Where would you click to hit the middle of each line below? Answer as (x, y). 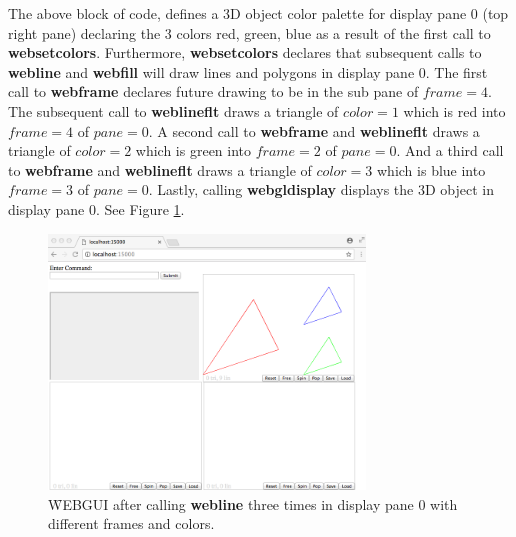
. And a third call (450, 150)
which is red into (454, 110)
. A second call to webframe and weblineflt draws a (314, 130)
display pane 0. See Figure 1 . (96, 208)
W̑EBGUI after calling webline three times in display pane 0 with (253, 503)
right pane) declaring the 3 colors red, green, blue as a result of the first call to (249, 32)
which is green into (193, 150)
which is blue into (431, 169)
